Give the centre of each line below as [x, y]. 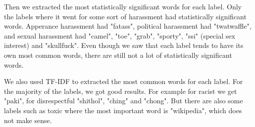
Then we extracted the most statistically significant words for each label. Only [123, 6]
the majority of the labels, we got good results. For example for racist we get [121, 91]
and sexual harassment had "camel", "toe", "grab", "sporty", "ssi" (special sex [120, 35]
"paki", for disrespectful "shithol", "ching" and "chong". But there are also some [124, 101]
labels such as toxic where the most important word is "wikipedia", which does [123, 110]
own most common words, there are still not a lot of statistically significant [118, 55]
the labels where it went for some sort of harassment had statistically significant [125, 16]
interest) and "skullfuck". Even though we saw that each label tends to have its [124, 45]
